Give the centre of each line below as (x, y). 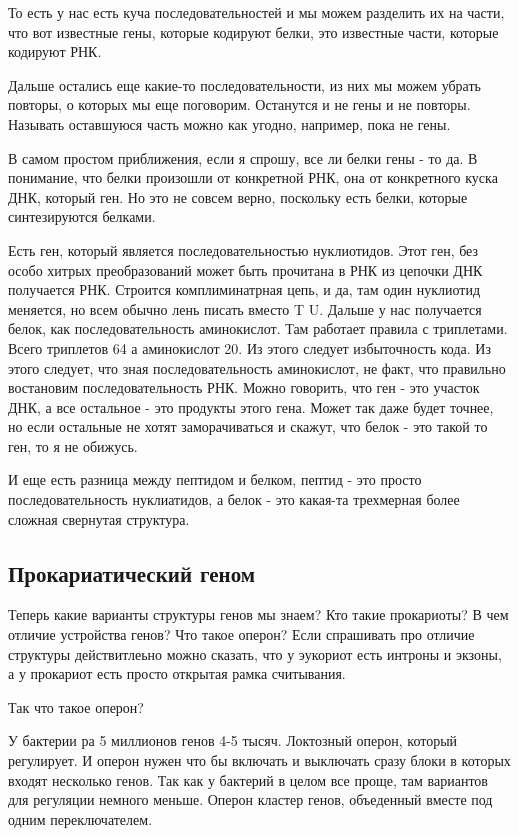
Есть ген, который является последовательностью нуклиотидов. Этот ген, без (243, 249)
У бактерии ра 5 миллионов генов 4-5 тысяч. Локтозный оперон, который (233, 740)
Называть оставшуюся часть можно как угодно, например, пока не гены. (229, 123)
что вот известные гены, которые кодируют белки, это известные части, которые (253, 31)
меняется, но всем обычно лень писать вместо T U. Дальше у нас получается (245, 308)
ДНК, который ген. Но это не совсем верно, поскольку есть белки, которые (238, 196)
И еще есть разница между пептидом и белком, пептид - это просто (215, 479)
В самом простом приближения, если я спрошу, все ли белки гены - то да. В (243, 157)
